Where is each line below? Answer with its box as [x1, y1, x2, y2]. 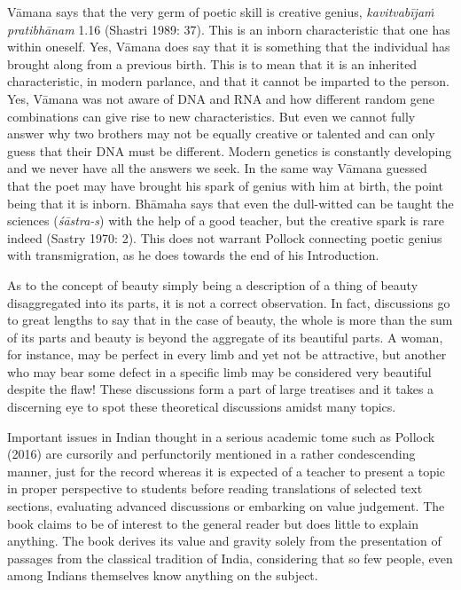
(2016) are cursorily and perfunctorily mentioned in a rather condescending [7, 444, 416, 463]
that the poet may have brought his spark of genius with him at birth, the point [7, 176, 443, 194]
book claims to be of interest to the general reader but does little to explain [7, 514, 418, 532]
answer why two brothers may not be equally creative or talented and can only [7, 124, 435, 143]
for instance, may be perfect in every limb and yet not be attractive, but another [7, 345, 447, 364]
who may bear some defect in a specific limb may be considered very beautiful [7, 362, 432, 381]
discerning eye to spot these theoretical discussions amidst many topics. [7, 397, 396, 416]
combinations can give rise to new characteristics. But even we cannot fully [7, 106, 416, 125]
